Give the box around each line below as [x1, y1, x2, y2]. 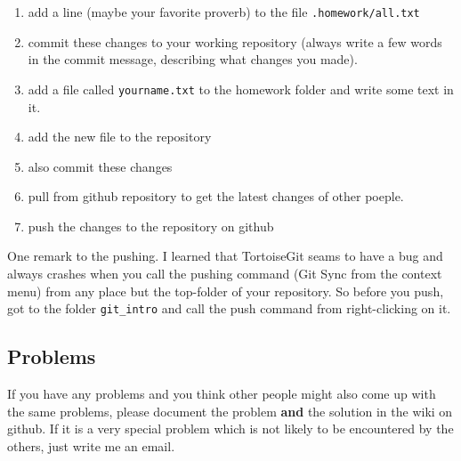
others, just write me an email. [7, 436, 175, 455]
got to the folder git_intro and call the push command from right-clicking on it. [7, 299, 451, 318]
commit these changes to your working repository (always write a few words [28, 32, 442, 51]
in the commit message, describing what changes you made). [28, 50, 358, 69]
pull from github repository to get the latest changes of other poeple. [28, 187, 404, 206]
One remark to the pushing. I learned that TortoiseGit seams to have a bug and [7, 247, 443, 265]
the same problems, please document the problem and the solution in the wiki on [7, 401, 453, 420]
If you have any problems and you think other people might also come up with [7, 384, 436, 403]
